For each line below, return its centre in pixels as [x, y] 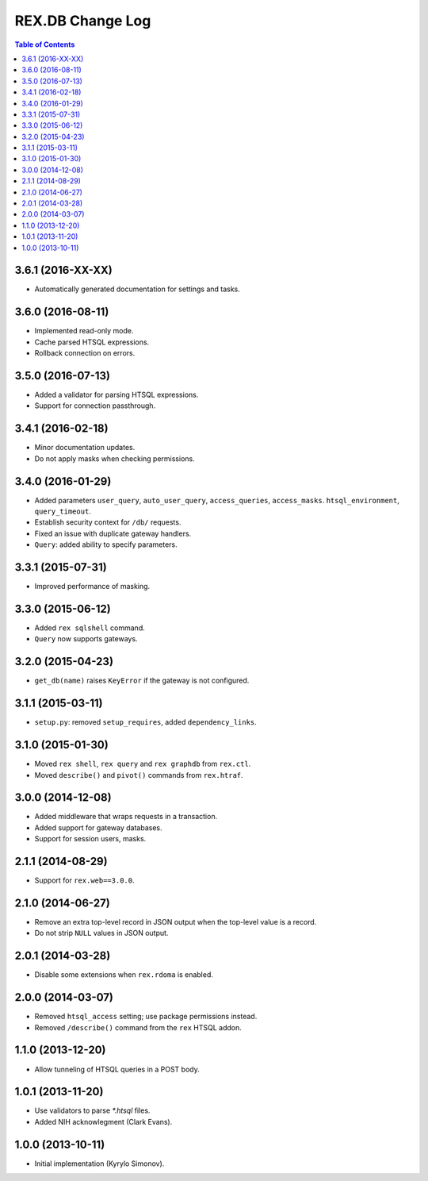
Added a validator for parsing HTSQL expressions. [117, 395]
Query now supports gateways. [86, 639]
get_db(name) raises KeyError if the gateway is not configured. [142, 681]
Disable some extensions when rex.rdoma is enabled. [124, 975]
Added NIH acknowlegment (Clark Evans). [103, 1121]
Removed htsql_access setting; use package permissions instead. [146, 1017]
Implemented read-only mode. [84, 331]
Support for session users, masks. [90, 839]
